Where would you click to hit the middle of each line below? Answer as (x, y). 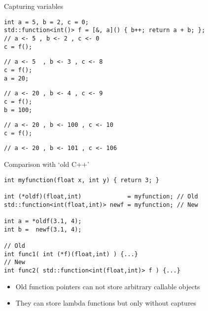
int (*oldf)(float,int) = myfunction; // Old (101, 197)
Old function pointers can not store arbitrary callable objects (108, 286)
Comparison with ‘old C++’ (47, 164)
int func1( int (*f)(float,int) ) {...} (71, 254)
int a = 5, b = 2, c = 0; (46, 22)
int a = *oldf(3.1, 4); (43, 221)
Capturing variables (34, 6)
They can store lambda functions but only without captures (106, 303)
